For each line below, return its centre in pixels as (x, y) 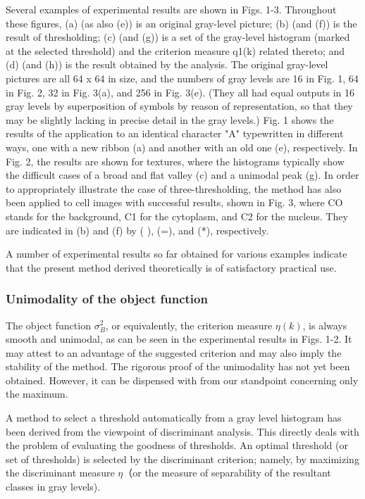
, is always (325, 325)
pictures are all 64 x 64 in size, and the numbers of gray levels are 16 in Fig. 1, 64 (182, 78)
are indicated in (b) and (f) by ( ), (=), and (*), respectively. (137, 230)
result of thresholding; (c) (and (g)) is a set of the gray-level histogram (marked (178, 37)
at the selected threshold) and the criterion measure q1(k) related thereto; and (175, 50)
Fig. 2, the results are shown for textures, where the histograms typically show (175, 161)
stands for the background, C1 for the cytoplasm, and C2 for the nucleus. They (177, 216)
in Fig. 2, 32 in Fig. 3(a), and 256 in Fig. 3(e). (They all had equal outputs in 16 (180, 92)
